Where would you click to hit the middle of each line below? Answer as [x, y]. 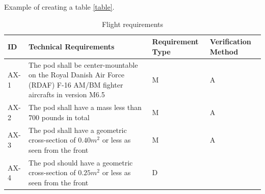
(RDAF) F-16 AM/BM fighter [76, 84]
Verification [230, 41]
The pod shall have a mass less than [85, 107]
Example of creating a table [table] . [59, 7]
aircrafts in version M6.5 [67, 94]
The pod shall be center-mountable [83, 64]
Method [224, 51]
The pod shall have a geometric [78, 130]
